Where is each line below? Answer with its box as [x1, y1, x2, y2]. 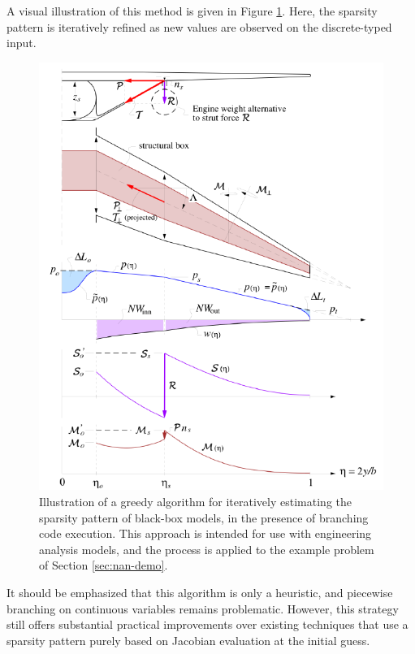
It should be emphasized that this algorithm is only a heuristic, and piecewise [6, 583, 393, 600]
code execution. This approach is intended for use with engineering [39, 525, 372, 542]
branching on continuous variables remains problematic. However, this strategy [6, 600, 399, 617]
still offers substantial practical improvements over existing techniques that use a [6, 616, 409, 633]
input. [6, 34, 37, 51]
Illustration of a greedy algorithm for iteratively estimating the [39, 492, 352, 509]
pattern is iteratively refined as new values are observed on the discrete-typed [6, 18, 392, 35]
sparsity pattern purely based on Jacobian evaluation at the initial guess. [6, 631, 370, 648]
